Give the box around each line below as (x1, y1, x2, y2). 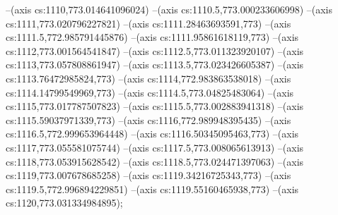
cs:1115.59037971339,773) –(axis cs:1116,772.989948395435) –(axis (6, 112, 291, 127)
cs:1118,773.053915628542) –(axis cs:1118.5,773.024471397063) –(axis (6, 154, 304, 168)
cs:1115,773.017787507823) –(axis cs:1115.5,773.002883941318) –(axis (6, 99, 304, 113)
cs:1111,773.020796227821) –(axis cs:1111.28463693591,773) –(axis (6, 16, 291, 30)
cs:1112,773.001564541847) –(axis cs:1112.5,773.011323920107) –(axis (6, 43, 304, 58)
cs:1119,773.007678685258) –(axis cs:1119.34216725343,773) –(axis (6, 168, 291, 183)
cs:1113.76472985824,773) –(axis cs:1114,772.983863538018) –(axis (6, 70, 291, 85)
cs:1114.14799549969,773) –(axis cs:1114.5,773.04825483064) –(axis (6, 85, 294, 99)
